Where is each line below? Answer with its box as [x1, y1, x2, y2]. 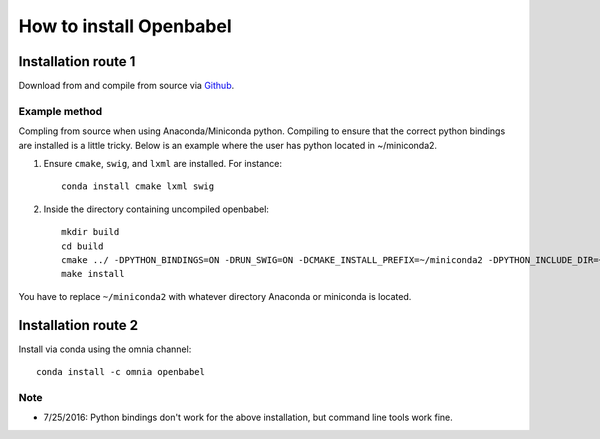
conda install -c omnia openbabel [36, 366, 205, 378]
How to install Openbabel [18, 15, 232, 37]
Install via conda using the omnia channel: [18, 343, 192, 355]
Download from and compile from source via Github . [18, 80, 235, 92]
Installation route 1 [18, 53, 136, 70]
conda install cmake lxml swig [61, 181, 215, 192]
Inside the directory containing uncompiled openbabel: [43, 203, 270, 215]
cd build [61, 240, 104, 252]
